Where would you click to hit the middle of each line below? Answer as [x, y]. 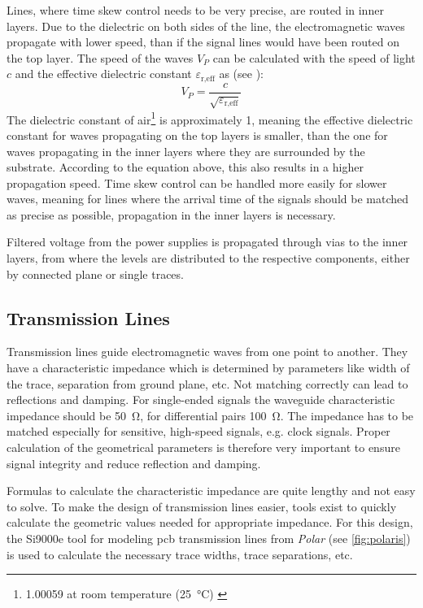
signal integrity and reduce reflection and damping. [134, 463]
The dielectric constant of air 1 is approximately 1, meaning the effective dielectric [210, 118]
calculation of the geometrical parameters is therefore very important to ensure [203, 447]
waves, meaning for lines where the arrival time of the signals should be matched [208, 199]
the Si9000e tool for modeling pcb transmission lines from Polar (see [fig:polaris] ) [209, 538]
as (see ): [241, 74]
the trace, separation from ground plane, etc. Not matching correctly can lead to [207, 383]
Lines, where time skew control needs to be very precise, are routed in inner [195, 10]
